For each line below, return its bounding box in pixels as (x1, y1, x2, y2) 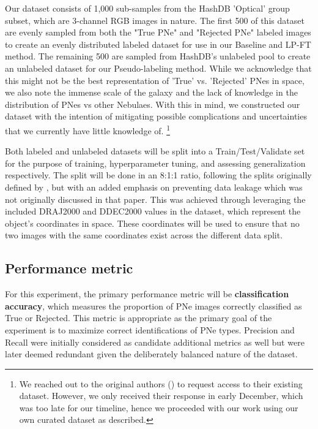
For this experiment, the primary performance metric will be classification (5, 287, 289, 300)
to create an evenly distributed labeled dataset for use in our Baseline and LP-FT (5, 37, 311, 50)
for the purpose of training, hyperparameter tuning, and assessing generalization (5, 156, 306, 169)
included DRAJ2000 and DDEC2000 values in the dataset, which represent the (5, 205, 301, 218)
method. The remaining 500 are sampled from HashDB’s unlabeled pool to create (5, 50, 311, 63)
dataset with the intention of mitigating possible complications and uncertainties (5, 110, 307, 123)
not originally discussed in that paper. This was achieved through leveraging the (5, 192, 306, 205)
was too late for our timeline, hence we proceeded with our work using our (19, 401, 298, 414)
